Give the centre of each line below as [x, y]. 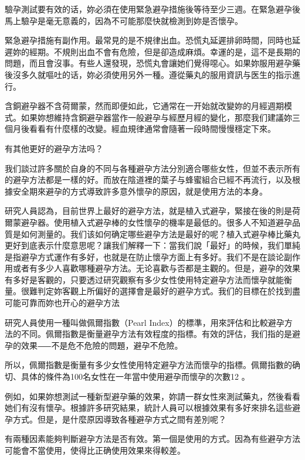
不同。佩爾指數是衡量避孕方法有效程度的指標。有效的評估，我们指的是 [156, 334]
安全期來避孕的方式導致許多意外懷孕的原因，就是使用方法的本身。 [140, 191]
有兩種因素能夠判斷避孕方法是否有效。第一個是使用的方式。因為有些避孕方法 [152, 439]
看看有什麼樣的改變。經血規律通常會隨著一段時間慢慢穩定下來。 [152, 129]
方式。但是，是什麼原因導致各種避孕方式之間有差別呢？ [119, 419]
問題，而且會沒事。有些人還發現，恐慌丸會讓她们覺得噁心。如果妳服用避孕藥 [152, 63]
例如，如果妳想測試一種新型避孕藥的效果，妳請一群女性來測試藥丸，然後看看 [152, 396]
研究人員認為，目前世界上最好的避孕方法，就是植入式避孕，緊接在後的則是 [148, 211]
